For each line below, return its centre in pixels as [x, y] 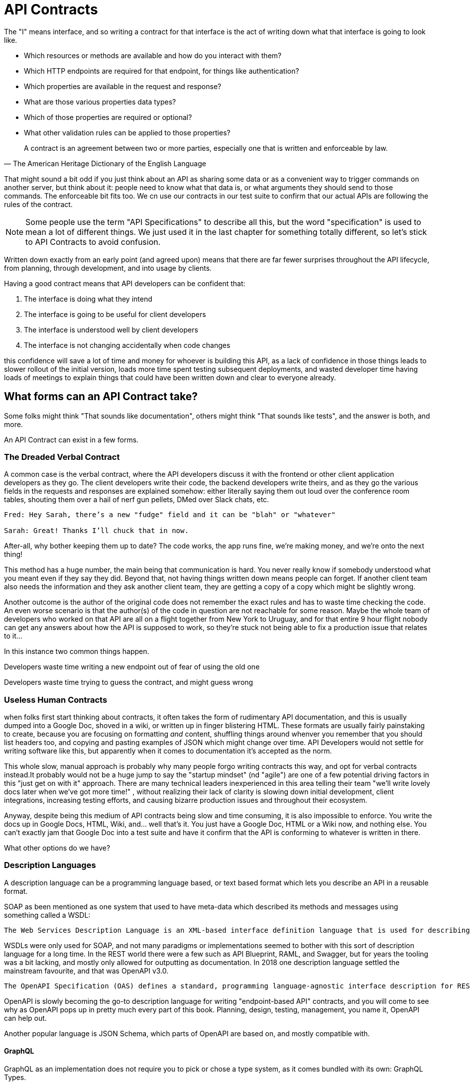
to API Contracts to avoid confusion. [93, 242]
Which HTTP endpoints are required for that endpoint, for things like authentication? [162, 71]
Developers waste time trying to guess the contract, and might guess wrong [129, 682]
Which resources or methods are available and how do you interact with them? [153, 55]
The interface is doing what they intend [88, 299]
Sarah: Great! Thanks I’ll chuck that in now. [96, 531]
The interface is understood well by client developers [111, 329]
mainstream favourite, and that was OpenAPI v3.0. [86, 971]
